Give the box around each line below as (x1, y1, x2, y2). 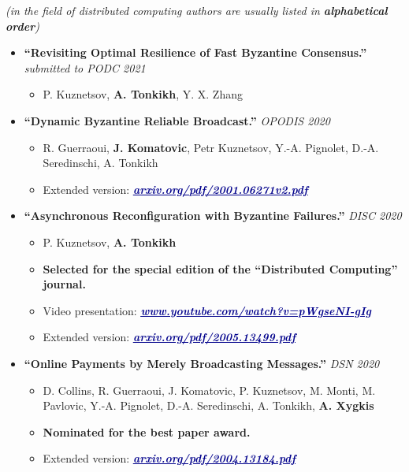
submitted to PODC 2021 (24, 59, 146, 76)
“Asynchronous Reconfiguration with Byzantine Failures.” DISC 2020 (24, 207, 402, 224)
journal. (43, 276, 86, 292)
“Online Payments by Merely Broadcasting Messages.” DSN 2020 (24, 355, 380, 371)
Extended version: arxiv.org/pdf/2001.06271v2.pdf (43, 180, 308, 197)
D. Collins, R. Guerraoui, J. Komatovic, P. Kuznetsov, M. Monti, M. (43, 381, 376, 398)
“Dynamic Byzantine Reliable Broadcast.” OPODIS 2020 (24, 112, 330, 128)
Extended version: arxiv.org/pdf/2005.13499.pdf (43, 329, 296, 345)
